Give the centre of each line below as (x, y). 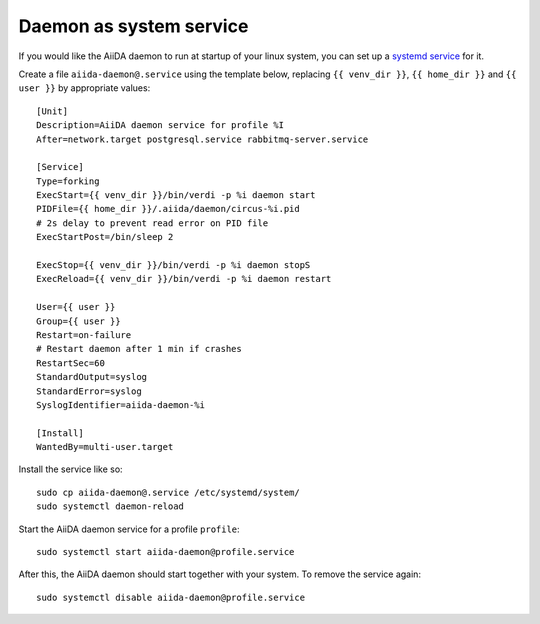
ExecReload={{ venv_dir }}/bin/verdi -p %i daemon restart (184, 279)
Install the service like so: (71, 469)
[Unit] (52, 111)
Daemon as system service (133, 26)
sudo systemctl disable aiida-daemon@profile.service (170, 597)
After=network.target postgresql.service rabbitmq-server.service (202, 139)
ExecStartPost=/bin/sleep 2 (105, 237)
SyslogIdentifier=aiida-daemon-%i (120, 404)
